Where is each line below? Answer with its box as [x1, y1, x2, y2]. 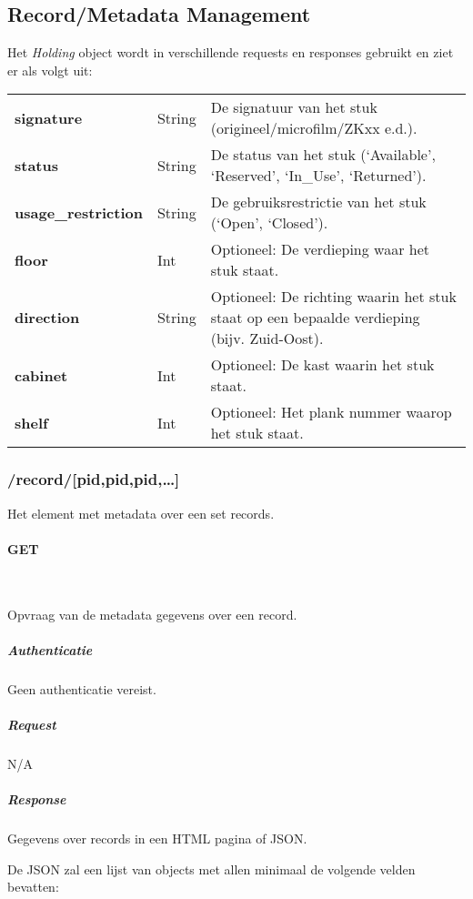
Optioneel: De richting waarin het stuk [210, 286, 457, 308]
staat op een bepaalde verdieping [210, 307, 420, 328]
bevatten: [7, 877, 59, 896]
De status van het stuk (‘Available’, [210, 144, 436, 166]
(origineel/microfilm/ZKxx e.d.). [210, 117, 418, 139]
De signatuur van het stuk [210, 96, 377, 118]
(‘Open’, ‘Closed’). [210, 212, 328, 234]
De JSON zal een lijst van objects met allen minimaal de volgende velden [7, 859, 416, 878]
